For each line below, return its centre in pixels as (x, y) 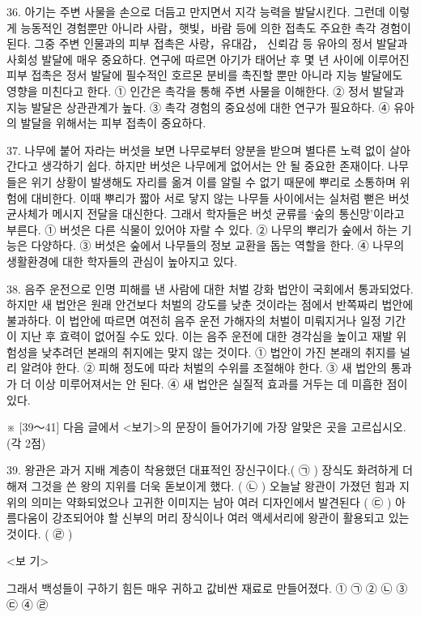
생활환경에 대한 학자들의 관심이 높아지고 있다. (122, 261)
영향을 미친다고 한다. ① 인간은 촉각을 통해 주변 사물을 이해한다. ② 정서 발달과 (206, 90)
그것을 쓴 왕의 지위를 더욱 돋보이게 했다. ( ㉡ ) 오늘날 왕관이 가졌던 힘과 (213, 486)
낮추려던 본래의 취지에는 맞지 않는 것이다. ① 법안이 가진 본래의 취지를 (219, 351)
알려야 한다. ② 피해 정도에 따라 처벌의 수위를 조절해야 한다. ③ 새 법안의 (204, 368)
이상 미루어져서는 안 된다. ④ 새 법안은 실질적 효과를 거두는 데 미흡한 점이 (221, 384)
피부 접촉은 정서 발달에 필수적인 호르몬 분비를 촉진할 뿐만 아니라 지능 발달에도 (205, 75)
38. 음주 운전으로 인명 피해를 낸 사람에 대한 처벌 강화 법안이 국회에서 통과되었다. (210, 288)
